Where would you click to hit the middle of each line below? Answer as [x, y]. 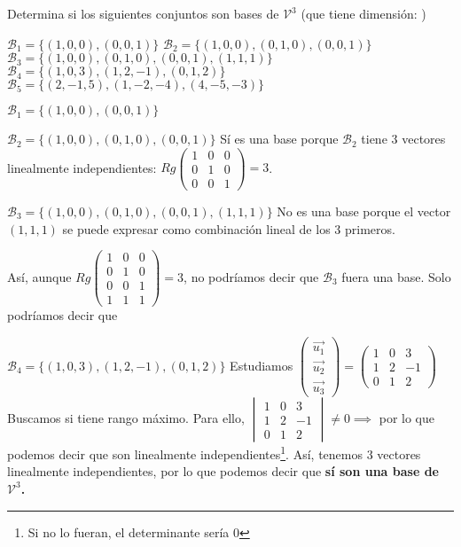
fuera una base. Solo [396, 276]
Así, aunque [39, 276]
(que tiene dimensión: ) [363, 13]
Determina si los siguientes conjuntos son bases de [143, 13]
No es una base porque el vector [364, 211]
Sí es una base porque [279, 139]
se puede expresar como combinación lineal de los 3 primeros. [229, 228]
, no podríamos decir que [251, 276]
